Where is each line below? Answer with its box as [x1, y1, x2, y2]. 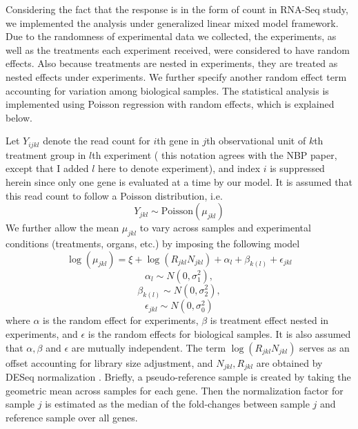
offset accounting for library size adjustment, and [6, 355, 213, 370]
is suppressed [270, 161, 325, 175]
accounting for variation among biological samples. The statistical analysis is [6, 83, 329, 97]
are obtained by [256, 355, 323, 370]
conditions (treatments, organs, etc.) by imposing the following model [6, 236, 300, 250]
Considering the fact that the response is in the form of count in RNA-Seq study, [6, 2, 348, 16]
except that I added [6, 161, 89, 175]
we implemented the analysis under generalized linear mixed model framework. [6, 15, 339, 30]
